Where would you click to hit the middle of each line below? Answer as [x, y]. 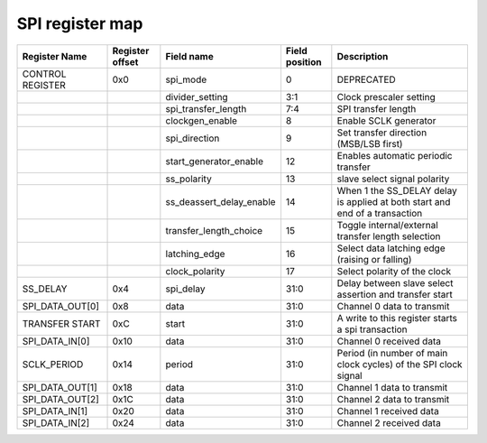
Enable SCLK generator [386, 120]
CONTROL [44, 74]
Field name [189, 56]
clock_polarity [195, 271]
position [303, 61]
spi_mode [186, 79]
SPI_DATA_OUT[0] [60, 306]
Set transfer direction [382, 133]
